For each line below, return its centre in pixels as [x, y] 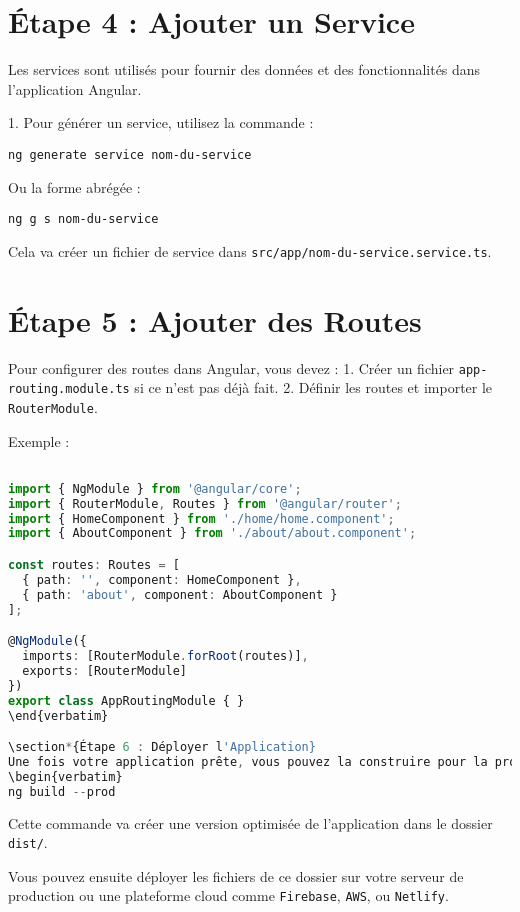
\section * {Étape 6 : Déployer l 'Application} [162, 747]
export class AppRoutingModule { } [126, 700]
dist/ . [28, 842]
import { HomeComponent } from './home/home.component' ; [201, 518]
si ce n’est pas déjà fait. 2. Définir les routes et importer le [313, 387]
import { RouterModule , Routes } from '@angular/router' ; [205, 503]
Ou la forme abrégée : [74, 186]
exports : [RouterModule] [104, 670]
